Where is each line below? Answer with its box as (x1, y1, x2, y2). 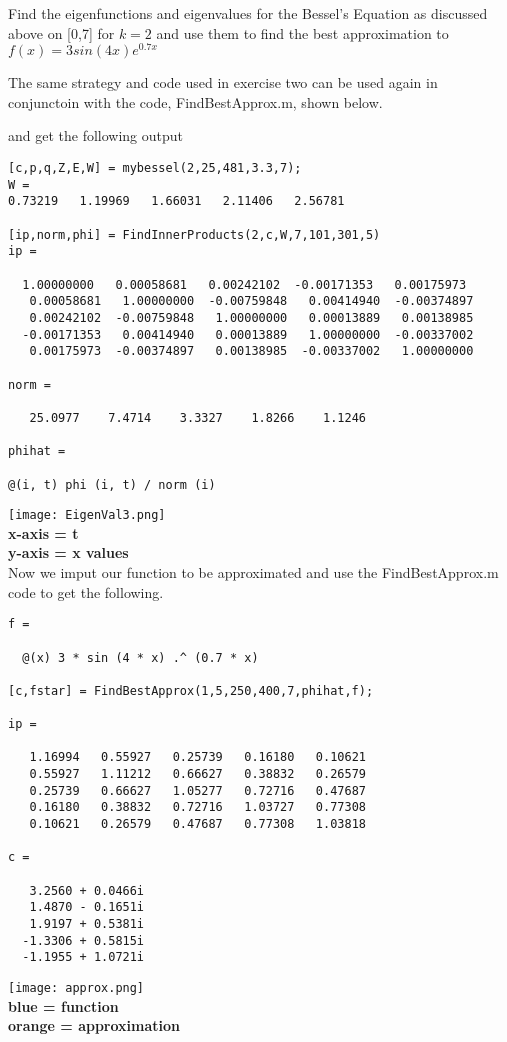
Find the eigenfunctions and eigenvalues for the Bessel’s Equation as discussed (8, 3, 488, 23)
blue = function (8, 995, 119, 1016)
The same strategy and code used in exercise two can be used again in (8, 72, 438, 93)
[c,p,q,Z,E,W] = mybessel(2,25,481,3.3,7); (8, 161, 302, 176)
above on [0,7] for (8, 22, 115, 43)
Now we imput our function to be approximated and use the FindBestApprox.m (8, 562, 499, 583)
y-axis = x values (8, 542, 129, 563)
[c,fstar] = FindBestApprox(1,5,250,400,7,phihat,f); (8, 683, 374, 698)
